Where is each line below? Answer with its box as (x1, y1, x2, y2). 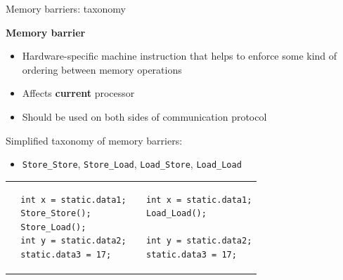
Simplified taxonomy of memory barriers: (6, 133, 183, 147)
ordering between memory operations (22, 62, 182, 76)
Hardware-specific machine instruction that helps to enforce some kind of (22, 48, 337, 63)
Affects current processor (22, 86, 135, 100)
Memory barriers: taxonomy (6, 1, 126, 15)
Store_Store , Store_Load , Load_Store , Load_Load (22, 156, 242, 171)
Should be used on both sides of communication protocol (22, 109, 267, 124)
